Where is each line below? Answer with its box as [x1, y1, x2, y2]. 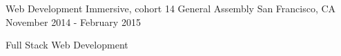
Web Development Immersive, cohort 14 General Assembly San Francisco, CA [6, 1, 336, 15]
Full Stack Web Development [6, 38, 128, 52]
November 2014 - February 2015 [6, 14, 141, 29]
